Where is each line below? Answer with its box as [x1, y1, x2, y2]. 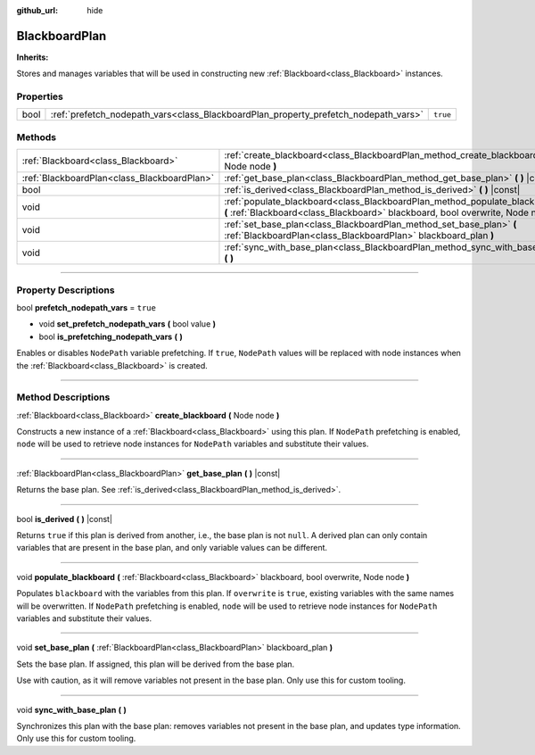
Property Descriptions [16, 284, 115, 296]
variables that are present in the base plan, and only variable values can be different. [16, 543, 328, 553]
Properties [16, 90, 64, 103]
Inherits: [16, 52, 49, 62]
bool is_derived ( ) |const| [16, 513, 113, 524]
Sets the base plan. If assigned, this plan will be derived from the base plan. [16, 659, 295, 669]
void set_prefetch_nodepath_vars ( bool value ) [38, 319, 217, 329]
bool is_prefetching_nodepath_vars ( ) [38, 331, 183, 342]
